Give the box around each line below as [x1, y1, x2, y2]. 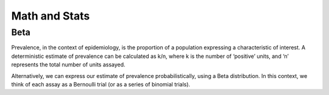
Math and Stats [11, 9, 90, 23]
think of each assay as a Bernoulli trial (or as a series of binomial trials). [11, 80, 191, 88]
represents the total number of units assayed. [11, 61, 126, 68]
